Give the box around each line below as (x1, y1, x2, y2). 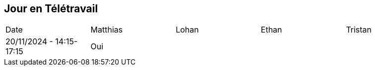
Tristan (346, 25, 372, 35)
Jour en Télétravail (4, 2, 98, 15)
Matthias (90, 25, 123, 35)
